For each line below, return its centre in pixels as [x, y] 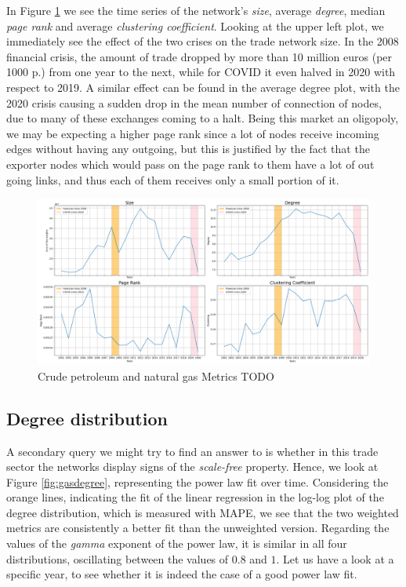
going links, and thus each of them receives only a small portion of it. [173, 179]
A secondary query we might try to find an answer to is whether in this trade [192, 451]
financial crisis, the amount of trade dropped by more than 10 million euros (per [199, 56]
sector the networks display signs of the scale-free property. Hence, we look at [192, 467]
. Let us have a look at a [335, 558]
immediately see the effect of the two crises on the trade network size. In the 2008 [203, 41]
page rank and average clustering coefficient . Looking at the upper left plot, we [195, 26]
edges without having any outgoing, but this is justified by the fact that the [188, 149]
